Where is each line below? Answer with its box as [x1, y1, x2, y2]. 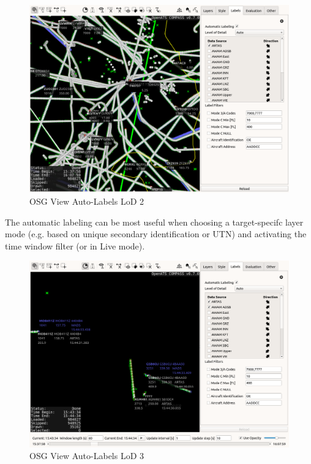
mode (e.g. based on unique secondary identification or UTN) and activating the [5, 227, 307, 240]
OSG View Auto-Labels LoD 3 [29, 449, 144, 462]
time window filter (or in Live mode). [5, 239, 145, 252]
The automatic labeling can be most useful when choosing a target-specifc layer [5, 215, 304, 228]
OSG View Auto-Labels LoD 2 [29, 195, 144, 207]
